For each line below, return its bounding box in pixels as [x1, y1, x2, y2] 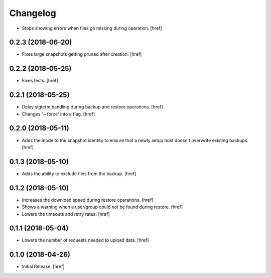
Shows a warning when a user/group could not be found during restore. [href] [22, 204, 183, 210]
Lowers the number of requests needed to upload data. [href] [22, 237, 149, 243]
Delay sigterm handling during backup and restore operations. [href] [22, 104, 163, 110]
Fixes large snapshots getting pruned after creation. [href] [22, 51, 142, 57]
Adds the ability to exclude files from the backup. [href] [22, 171, 137, 177]
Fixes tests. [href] [22, 78, 59, 84]
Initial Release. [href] [22, 263, 65, 269]
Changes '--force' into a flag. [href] [22, 111, 95, 117]
